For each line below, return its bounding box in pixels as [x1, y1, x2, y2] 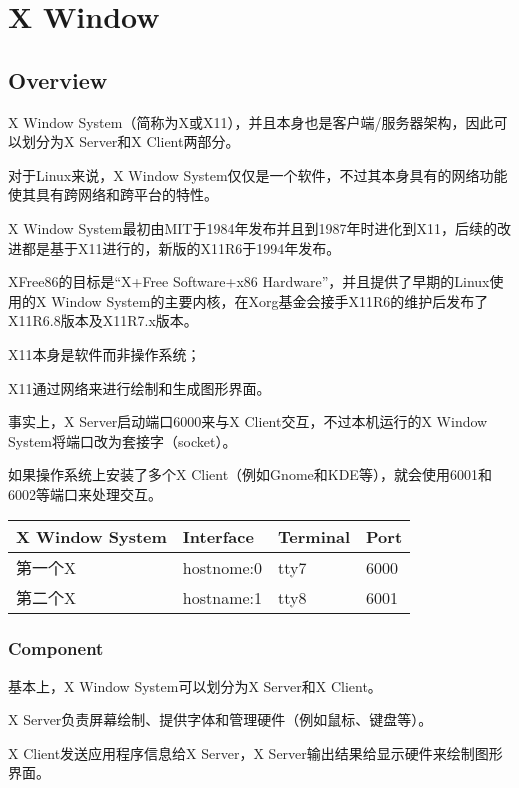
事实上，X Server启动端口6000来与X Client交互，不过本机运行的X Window [8, 411, 488, 432]
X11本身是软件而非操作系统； [8, 343, 201, 364]
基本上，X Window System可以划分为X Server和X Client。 [8, 675, 382, 696]
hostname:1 [182, 585, 263, 609]
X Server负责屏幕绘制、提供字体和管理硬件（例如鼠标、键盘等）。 [8, 709, 433, 730]
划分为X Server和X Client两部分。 [21, 131, 240, 152]
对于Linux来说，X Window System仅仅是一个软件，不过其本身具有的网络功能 [8, 164, 508, 185]
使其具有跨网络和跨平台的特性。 [8, 184, 218, 205]
